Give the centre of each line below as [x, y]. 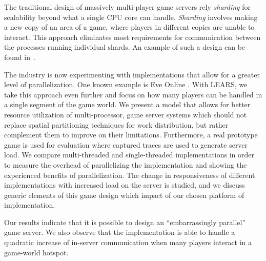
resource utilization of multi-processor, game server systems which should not [126, 114]
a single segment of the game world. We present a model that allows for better [127, 104]
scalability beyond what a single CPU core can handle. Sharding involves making [131, 17]
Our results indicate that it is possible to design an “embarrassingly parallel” [125, 222]
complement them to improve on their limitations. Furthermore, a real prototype [131, 135]
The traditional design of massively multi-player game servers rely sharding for [127, 7]
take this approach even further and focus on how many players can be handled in [133, 94]
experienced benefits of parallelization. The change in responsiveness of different [130, 175]
